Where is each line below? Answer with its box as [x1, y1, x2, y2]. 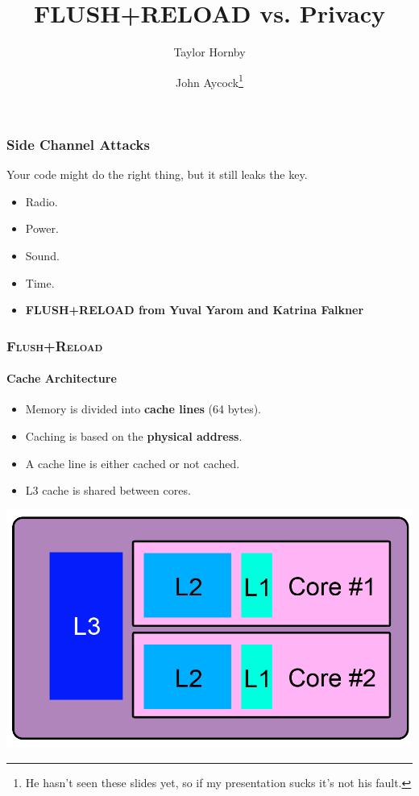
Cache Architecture [6, 370, 117, 387]
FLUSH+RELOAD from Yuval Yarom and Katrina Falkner [25, 301, 364, 318]
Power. [25, 220, 59, 237]
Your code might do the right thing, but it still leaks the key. [6, 166, 308, 183]
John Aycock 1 [176, 71, 243, 90]
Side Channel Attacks [6, 134, 150, 154]
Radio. [25, 193, 58, 209]
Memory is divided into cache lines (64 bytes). [25, 400, 261, 417]
